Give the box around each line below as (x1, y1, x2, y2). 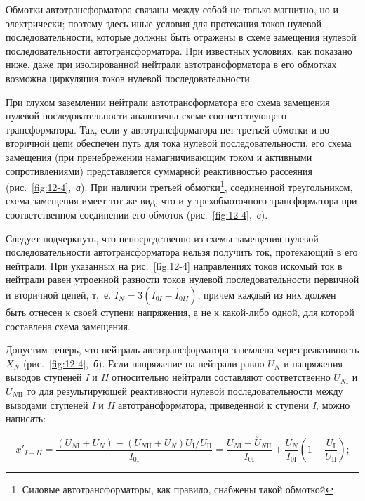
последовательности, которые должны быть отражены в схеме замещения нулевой (6, 30, 357, 44)
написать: (6, 411, 46, 426)
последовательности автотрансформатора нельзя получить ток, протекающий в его (6, 245, 358, 259)
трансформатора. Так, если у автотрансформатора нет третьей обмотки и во (6, 122, 330, 136)
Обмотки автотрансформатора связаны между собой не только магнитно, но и (6, 2, 338, 16)
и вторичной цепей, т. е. (6, 287, 112, 301)
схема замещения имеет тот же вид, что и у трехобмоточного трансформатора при (6, 193, 357, 208)
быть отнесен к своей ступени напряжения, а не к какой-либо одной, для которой (6, 304, 354, 319)
